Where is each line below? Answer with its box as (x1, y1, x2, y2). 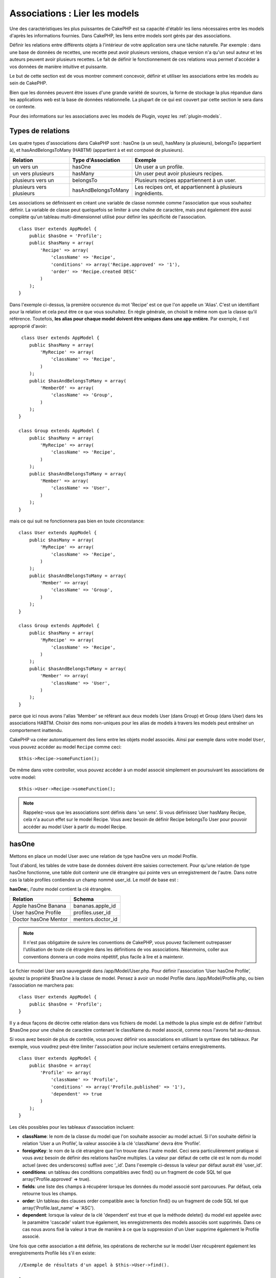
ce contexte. (9, 104, 36, 110)
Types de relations (9, 126, 70, 135)
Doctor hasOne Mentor (12, 916, 68, 923)
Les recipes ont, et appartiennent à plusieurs (134, 183, 243, 190)
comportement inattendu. (9, 727, 63, 733)
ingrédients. (134, 190, 164, 197)
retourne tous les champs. (22, 1191, 78, 1197)
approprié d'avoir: (9, 323, 48, 329)
